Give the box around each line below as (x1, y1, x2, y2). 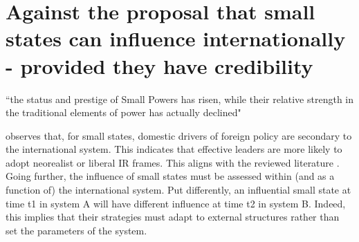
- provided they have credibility (6, 51, 313, 80)
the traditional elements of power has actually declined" (6, 105, 241, 120)
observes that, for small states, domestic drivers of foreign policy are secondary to (6, 128, 352, 142)
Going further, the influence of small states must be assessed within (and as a (6, 169, 335, 183)
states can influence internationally (6, 24, 346, 53)
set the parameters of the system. (6, 223, 147, 237)
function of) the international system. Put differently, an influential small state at (6, 183, 351, 197)
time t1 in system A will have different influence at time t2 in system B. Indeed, (6, 196, 346, 210)
